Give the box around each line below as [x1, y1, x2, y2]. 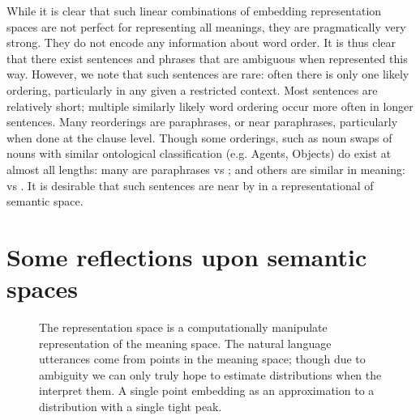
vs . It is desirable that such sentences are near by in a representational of [6, 176, 374, 193]
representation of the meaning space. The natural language [39, 334, 332, 351]
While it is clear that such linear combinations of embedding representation [6, 2, 382, 19]
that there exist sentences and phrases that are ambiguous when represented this [6, 49, 408, 66]
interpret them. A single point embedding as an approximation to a [39, 382, 375, 399]
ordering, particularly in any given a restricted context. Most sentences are [6, 81, 378, 98]
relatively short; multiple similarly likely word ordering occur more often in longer [6, 97, 414, 114]
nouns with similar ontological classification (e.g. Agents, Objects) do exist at [6, 145, 392, 162]
